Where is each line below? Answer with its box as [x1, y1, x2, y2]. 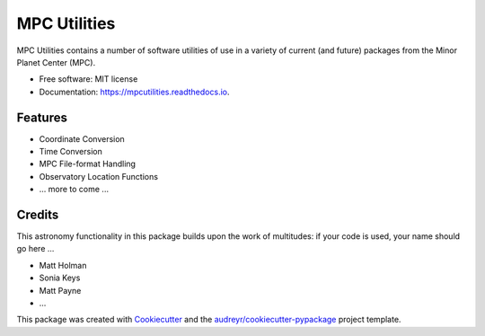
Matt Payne [39, 285, 82, 296]
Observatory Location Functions [39, 171, 159, 181]
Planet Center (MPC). [16, 57, 96, 67]
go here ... [16, 243, 55, 254]
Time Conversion [39, 146, 102, 157]
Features [16, 110, 67, 125]
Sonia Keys [39, 272, 81, 283]
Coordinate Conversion [39, 133, 125, 144]
